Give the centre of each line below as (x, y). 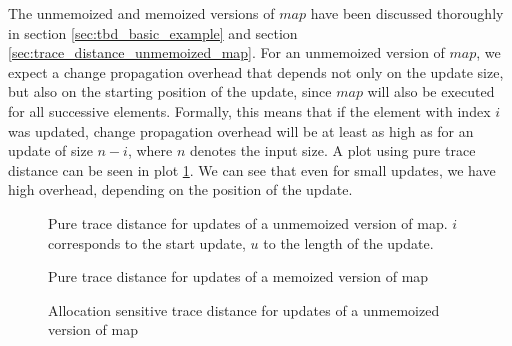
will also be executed (431, 91)
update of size (50, 150)
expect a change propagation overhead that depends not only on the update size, (256, 71)
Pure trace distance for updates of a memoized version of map (238, 276)
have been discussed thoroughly (407, 13)
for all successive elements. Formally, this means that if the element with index (249, 110)
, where (150, 150)
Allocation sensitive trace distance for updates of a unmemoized (244, 309)
